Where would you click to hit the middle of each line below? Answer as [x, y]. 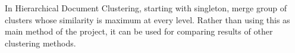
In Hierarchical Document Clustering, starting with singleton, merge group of [146, 8]
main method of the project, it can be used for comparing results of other [139, 31]
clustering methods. [40, 43]
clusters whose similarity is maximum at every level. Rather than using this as [147, 19]
